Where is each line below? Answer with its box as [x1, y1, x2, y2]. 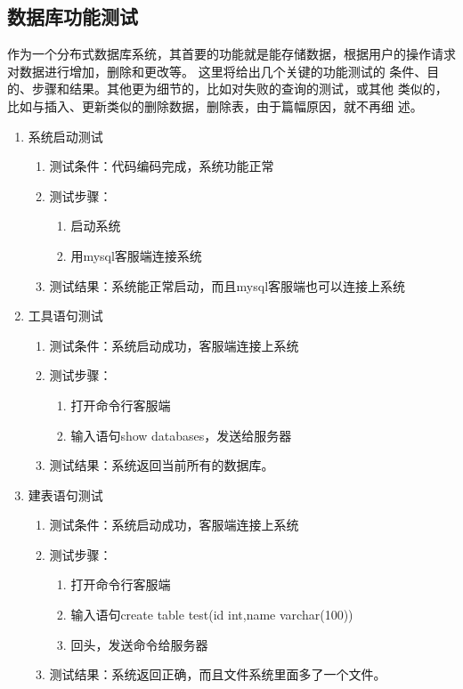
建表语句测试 [28, 485, 103, 504]
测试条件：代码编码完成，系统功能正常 [49, 157, 274, 175]
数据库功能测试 [7, 3, 138, 30]
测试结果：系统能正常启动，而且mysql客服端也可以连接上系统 [49, 276, 406, 295]
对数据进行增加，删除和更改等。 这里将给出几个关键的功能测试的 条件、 [7, 61, 427, 80]
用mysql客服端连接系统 [70, 246, 202, 264]
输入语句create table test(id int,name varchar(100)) [70, 605, 353, 624]
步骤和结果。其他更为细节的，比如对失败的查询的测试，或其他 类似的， [31, 79, 448, 98]
